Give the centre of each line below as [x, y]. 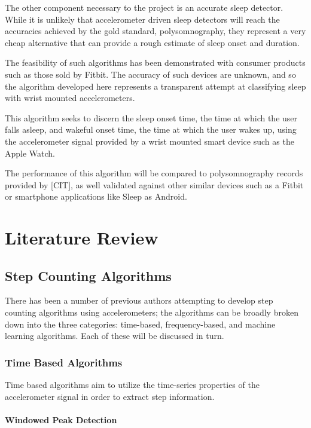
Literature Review [82, 238]
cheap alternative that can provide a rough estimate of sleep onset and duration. [152, 42]
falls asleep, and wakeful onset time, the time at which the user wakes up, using [151, 129]
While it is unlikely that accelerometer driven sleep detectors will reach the [142, 19]
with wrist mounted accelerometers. [70, 98]
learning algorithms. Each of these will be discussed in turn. [115, 336]
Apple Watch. [30, 153]
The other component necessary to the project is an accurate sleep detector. [144, 7]
